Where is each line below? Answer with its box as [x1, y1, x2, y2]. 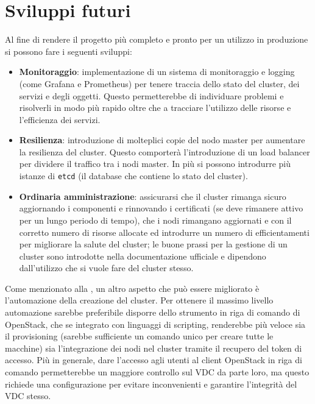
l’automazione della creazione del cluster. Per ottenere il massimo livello [5, 294, 274, 307]
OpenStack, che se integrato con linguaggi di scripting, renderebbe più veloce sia [5, 317, 306, 330]
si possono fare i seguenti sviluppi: [5, 44, 132, 57]
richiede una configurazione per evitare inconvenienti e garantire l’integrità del [5, 377, 297, 390]
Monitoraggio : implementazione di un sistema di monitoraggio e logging [19, 65, 295, 78]
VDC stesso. [5, 389, 51, 402]
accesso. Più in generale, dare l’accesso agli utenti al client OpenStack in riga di [5, 353, 302, 366]
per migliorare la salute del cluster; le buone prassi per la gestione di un [19, 238, 288, 250]
